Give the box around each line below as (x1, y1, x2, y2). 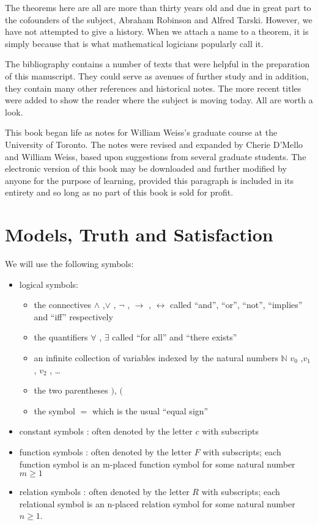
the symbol (34, 404, 75, 417)
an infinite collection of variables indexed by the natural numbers (34, 351, 278, 364)
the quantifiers (34, 331, 88, 343)
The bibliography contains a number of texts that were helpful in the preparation (5, 57, 310, 70)
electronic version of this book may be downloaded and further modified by (5, 162, 287, 175)
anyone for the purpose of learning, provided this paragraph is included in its (5, 174, 294, 186)
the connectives (34, 298, 91, 311)
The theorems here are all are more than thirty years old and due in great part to (5, 1, 311, 13)
